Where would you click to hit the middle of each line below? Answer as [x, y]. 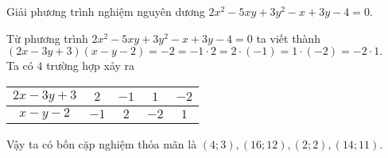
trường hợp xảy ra [91, 66]
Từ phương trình [47, 38]
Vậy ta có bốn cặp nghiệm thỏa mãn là [102, 143]
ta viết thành [288, 38]
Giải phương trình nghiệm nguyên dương [106, 11]
